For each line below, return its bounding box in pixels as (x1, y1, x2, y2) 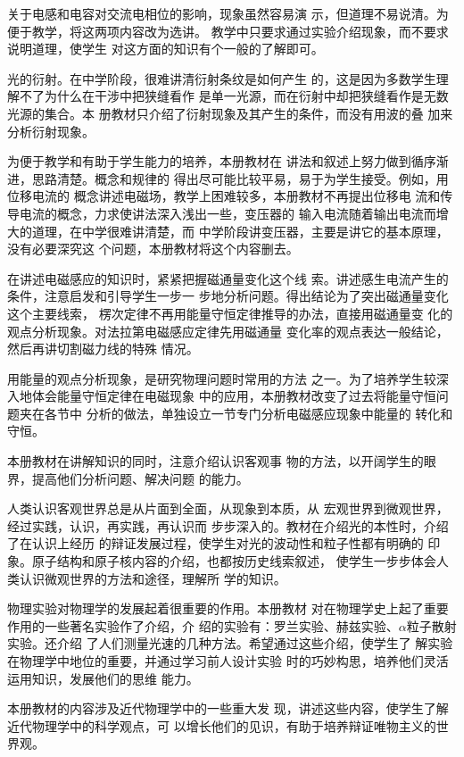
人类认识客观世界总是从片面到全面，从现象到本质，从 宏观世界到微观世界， (7, 499, 449, 518)
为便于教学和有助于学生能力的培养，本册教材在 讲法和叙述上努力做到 (7, 152, 411, 171)
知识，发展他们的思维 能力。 (31, 669, 199, 687)
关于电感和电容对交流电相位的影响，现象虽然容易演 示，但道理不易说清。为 (7, 4, 449, 22)
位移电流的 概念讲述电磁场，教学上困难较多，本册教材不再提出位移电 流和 (7, 187, 441, 205)
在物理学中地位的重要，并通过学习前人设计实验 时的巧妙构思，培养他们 (7, 652, 424, 670)
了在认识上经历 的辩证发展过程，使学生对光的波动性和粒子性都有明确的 (7, 534, 424, 553)
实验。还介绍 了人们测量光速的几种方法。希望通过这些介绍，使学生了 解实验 (7, 634, 453, 653)
